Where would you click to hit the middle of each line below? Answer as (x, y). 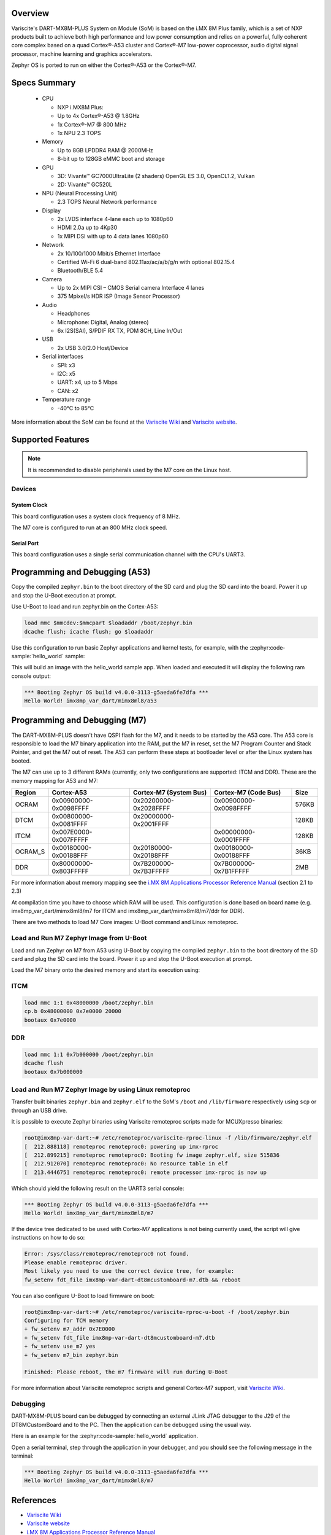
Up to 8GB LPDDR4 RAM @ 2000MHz (105, 150)
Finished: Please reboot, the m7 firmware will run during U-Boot (126, 1372)
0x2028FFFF (151, 808)
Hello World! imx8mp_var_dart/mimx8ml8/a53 (91, 701)
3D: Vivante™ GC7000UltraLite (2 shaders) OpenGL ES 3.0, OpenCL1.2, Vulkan (156, 176)
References (34, 1500)
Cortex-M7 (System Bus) (170, 792)
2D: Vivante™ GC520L (85, 185)
